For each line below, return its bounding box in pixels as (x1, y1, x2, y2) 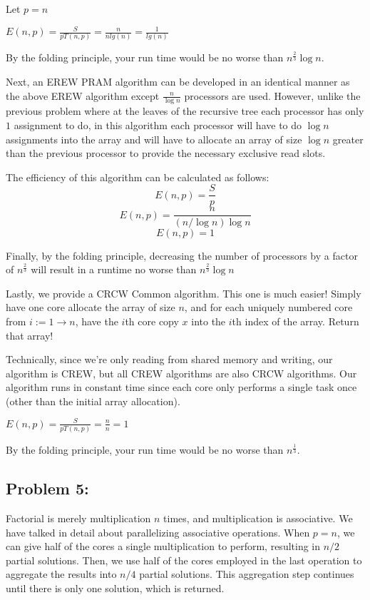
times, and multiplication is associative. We (163, 511, 353, 526)
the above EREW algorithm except (6, 88, 160, 103)
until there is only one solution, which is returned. (6, 581, 225, 596)
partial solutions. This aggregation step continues (139, 566, 354, 581)
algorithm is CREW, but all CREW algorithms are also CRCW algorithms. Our (6, 365, 357, 380)
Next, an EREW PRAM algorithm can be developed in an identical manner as (6, 74, 350, 89)
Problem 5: (6, 477, 89, 499)
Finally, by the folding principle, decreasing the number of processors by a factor (6, 248, 358, 263)
